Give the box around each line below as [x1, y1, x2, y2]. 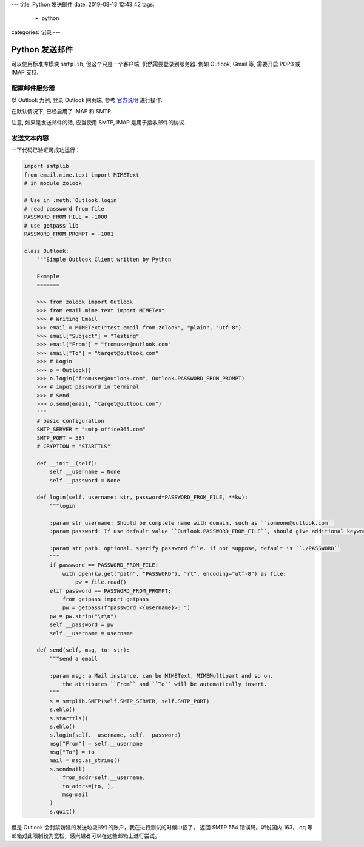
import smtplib [24, 163, 69, 170]
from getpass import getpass [62, 596, 149, 603]
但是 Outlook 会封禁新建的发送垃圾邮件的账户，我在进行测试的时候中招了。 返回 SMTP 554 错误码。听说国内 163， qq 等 [11, 823, 313, 831]
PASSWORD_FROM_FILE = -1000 [24, 214, 107, 221]
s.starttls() [49, 715, 89, 721]
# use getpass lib [24, 222, 79, 229]
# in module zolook [24, 180, 82, 186]
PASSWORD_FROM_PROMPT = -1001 [24, 231, 114, 238]
